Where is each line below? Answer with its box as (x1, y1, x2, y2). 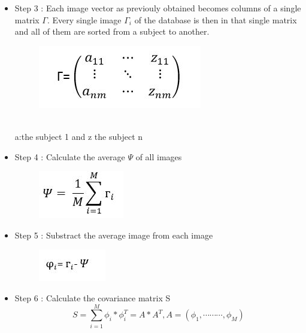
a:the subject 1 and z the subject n (14, 130, 143, 142)
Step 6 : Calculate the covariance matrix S (14, 291, 171, 304)
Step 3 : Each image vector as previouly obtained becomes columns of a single (14, 2, 301, 14)
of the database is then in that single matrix (134, 13, 297, 26)
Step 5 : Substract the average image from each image (14, 228, 213, 241)
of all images (135, 150, 182, 163)
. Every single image (47, 13, 122, 26)
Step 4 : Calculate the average (14, 150, 125, 163)
